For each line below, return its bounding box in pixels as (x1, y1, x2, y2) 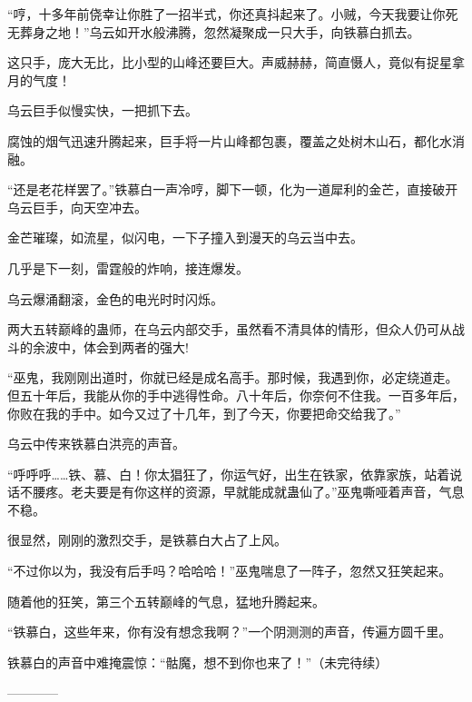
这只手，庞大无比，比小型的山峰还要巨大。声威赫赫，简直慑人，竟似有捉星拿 (7, 53, 465, 72)
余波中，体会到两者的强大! (32, 337, 189, 356)
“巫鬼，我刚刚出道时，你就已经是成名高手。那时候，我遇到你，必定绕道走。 (7, 368, 458, 387)
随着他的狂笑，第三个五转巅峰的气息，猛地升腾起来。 (7, 591, 325, 610)
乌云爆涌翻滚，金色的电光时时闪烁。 (7, 289, 223, 308)
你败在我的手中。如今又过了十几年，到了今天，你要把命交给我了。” (7, 403, 401, 422)
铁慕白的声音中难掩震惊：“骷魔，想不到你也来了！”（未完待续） (7, 652, 388, 671)
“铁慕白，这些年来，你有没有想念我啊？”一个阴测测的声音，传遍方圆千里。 (7, 622, 452, 641)
